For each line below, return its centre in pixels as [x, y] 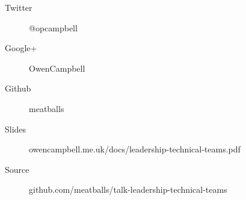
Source [17, 169]
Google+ [21, 48]
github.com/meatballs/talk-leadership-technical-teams [128, 189]
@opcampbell [53, 27]
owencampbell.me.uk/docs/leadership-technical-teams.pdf [135, 149]
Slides [16, 129]
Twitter [19, 7]
